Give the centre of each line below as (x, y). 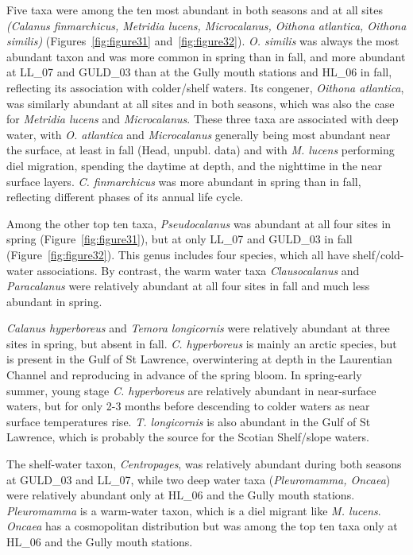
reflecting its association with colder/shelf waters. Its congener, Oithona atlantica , (205, 87)
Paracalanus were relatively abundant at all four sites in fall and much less (188, 286)
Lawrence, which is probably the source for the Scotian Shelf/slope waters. (188, 437)
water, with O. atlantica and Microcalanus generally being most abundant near (199, 134)
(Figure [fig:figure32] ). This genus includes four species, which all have (178, 254)
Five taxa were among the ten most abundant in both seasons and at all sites (195, 10)
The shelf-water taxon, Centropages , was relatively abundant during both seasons (204, 464)
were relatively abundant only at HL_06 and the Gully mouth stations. (181, 495)
